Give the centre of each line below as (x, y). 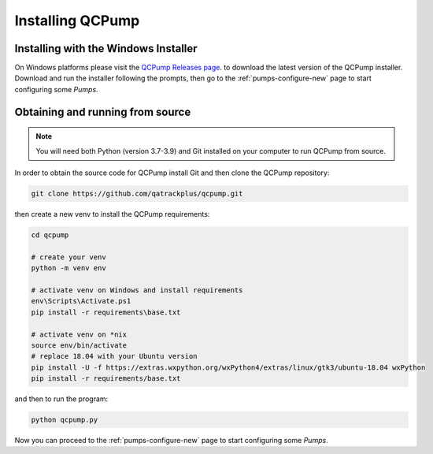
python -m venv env (68, 268)
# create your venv (68, 257)
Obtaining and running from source (103, 112)
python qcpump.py (65, 420)
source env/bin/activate (79, 345)
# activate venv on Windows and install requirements (137, 290)
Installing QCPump (77, 20)
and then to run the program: (61, 399)
